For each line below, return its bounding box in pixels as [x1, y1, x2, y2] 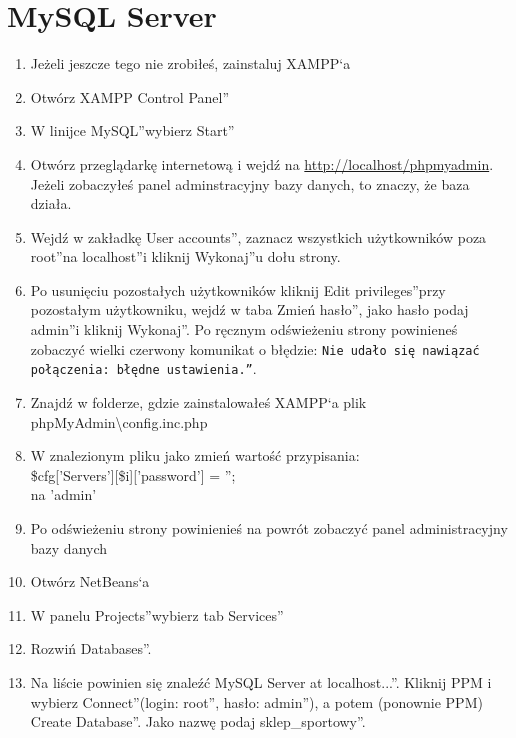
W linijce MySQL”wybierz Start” [30, 120, 235, 141]
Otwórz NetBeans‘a [30, 571, 150, 592]
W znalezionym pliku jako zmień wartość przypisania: [30, 445, 360, 466]
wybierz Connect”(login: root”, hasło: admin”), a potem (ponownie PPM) [30, 691, 483, 712]
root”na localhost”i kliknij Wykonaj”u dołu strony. [30, 246, 341, 267]
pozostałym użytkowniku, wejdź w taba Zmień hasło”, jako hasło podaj [30, 299, 469, 320]
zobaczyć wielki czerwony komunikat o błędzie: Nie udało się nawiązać [30, 338, 480, 359]
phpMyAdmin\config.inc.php [30, 411, 208, 432]
